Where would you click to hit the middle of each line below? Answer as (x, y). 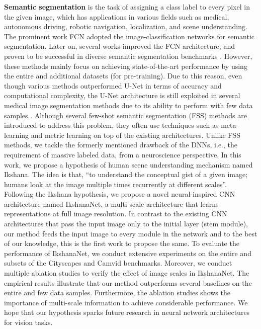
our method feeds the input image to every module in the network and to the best (131, 233)
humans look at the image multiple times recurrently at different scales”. (115, 184)
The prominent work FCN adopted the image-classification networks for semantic (129, 36)
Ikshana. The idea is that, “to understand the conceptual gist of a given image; (126, 174)
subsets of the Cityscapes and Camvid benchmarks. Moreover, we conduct (118, 263)
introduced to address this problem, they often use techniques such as (111, 125)
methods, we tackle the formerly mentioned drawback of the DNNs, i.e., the (121, 145)
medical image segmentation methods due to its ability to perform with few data (128, 105)
